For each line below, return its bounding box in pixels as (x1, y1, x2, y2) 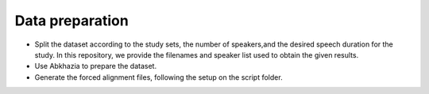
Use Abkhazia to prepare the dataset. (34, 62, 157, 71)
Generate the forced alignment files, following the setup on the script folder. (34, 72, 283, 82)
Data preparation (14, 12, 129, 29)
